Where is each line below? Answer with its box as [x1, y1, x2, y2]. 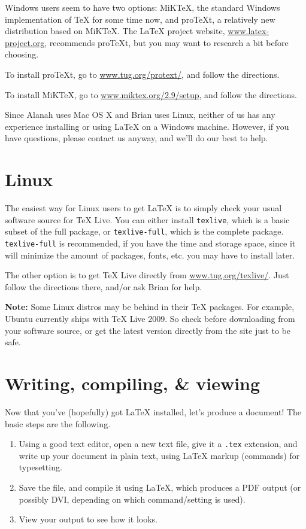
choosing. [5, 48, 39, 60]
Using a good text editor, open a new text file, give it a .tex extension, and [19, 437, 298, 450]
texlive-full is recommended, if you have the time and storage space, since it [5, 236, 296, 249]
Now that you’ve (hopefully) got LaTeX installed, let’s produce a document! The [5, 405, 302, 418]
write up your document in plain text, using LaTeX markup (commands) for [19, 449, 300, 461]
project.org [5, 36, 45, 48]
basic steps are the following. [5, 417, 111, 430]
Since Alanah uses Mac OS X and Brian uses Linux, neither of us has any [5, 108, 275, 121]
